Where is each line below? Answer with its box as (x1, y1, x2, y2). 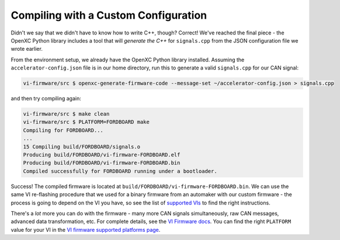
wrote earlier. (11, 46, 43, 53)
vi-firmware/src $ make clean (23, 111, 110, 117)
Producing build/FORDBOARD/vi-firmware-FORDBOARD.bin (23, 159, 181, 166)
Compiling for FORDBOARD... (23, 127, 103, 134)
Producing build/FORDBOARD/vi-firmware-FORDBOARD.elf (23, 152, 181, 158)
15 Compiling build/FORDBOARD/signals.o (23, 143, 140, 150)
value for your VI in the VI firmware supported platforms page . (11, 226, 161, 233)
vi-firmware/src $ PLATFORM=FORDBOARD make (23, 119, 150, 126)
